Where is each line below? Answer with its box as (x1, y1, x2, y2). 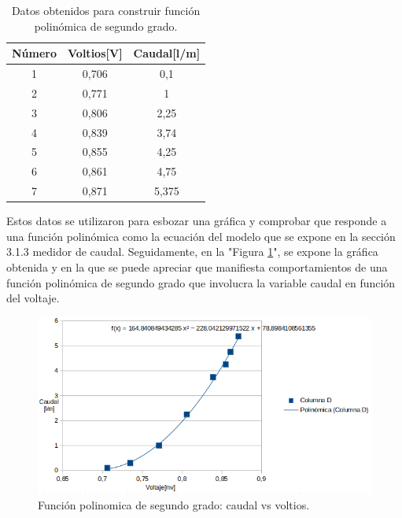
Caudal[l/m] (133, 45, 201, 61)
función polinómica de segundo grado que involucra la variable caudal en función (6, 274, 396, 290)
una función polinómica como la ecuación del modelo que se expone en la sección (6, 228, 396, 244)
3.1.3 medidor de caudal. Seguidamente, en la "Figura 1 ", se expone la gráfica (6, 243, 378, 260)
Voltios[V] (68, 45, 123, 61)
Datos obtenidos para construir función (11, 2, 201, 18)
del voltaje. (6, 290, 60, 306)
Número (12, 45, 57, 61)
